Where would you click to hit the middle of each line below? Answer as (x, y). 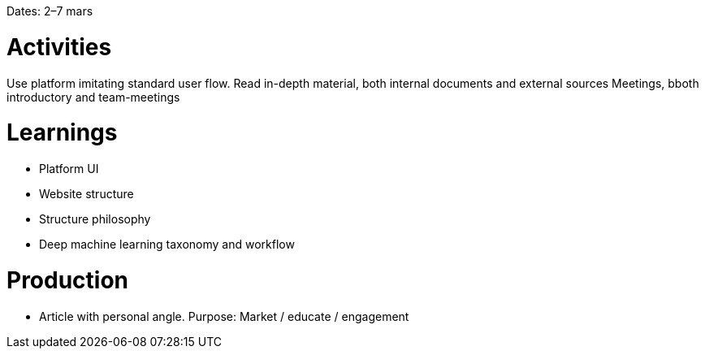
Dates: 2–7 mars (50, 11)
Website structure (87, 194)
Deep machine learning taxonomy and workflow (167, 244)
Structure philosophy (95, 219)
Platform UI (69, 169)
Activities (59, 47)
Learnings (62, 133)
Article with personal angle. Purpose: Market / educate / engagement (224, 316)
